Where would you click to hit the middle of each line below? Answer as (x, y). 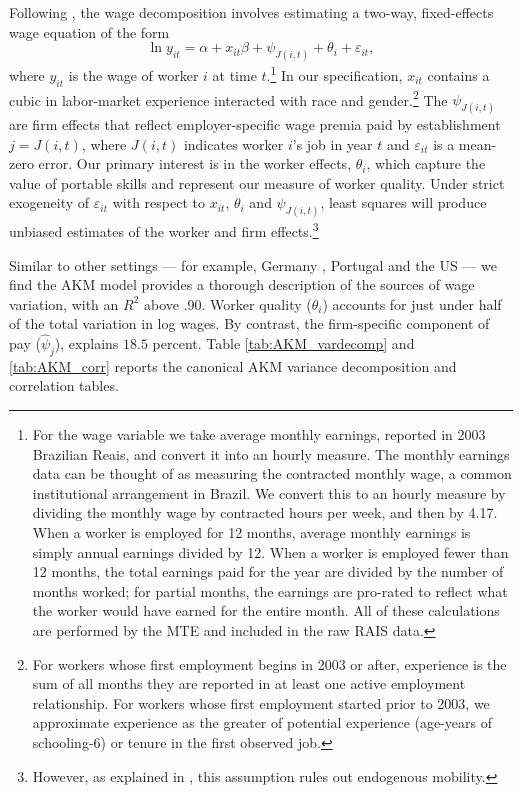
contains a (458, 74)
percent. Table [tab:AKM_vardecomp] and (283, 343)
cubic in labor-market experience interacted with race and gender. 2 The (228, 98)
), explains (86, 343)
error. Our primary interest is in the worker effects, (195, 163)
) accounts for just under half (412, 303)
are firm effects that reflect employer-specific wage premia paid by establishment (255, 124)
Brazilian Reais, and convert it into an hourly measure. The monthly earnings (271, 453)
